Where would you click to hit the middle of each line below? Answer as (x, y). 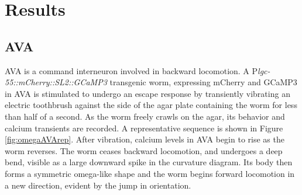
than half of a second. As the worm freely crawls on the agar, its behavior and (145, 116)
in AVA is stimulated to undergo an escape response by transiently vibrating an (147, 93)
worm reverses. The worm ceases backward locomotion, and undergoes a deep (144, 150)
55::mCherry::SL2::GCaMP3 (56, 82)
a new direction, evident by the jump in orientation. (98, 185)
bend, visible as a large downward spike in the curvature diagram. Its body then (149, 162)
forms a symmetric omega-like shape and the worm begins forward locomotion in (150, 173)
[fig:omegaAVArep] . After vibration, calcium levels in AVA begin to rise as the (145, 139)
